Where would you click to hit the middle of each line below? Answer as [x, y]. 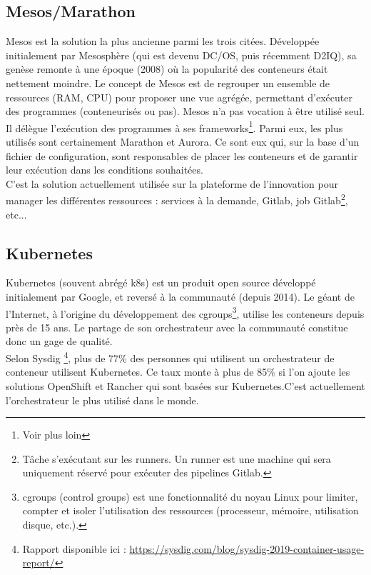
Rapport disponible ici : [74, 548]
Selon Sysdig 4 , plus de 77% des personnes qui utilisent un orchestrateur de [170, 357]
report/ [39, 562]
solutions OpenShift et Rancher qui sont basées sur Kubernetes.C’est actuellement [185, 385]
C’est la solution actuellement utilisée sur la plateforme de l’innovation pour [172, 183]
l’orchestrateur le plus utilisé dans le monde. [102, 400]
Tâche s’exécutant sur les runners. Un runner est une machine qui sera [177, 458]
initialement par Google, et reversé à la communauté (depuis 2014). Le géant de [180, 297]
